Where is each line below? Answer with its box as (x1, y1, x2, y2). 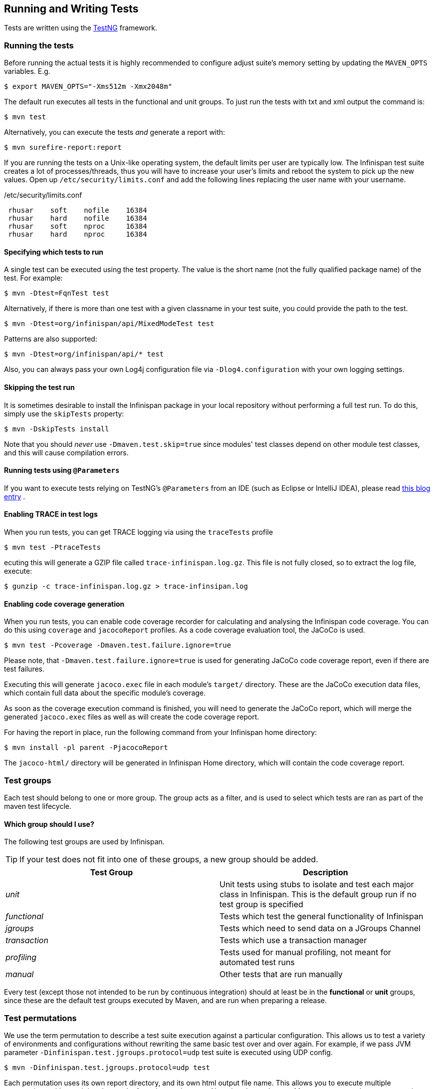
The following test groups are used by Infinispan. (4, 837, 165, 846)
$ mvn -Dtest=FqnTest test (4, 289, 109, 298)
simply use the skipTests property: (4, 409, 124, 418)
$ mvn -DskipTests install (4, 424, 109, 433)
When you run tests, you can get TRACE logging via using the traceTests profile (4, 528, 273, 537)
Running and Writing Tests (4, 2, 139, 15)
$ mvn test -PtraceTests (4, 543, 101, 552)
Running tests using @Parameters (4, 466, 120, 475)
